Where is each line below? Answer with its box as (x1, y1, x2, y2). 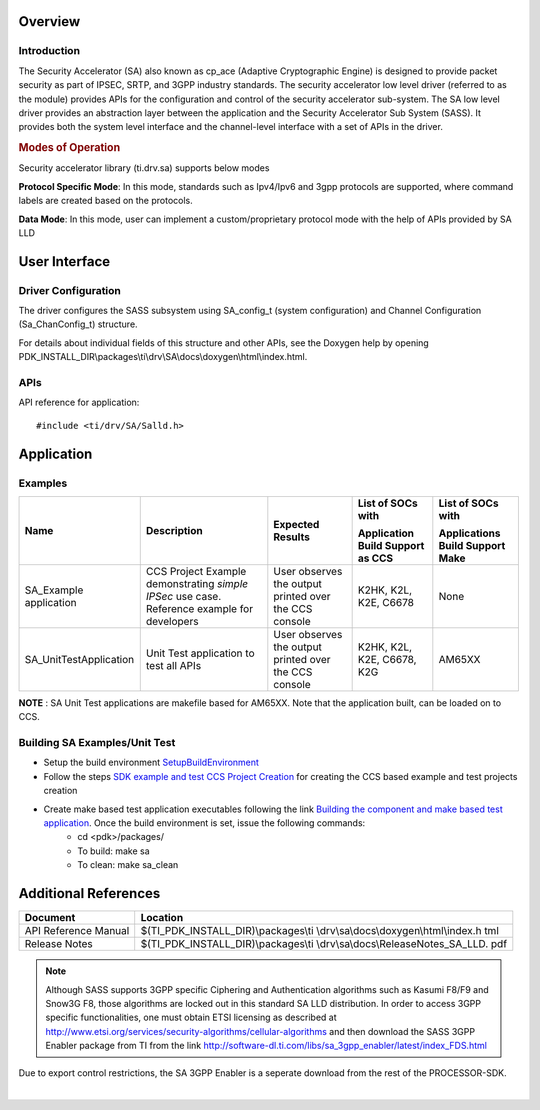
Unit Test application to (145, 646, 255, 660)
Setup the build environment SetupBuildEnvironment (43, 756, 260, 769)
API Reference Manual (24, 924, 130, 938)
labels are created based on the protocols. (18, 195, 194, 207)
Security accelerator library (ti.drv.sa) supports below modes (18, 162, 270, 174)
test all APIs (145, 658, 202, 672)
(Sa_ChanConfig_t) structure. (18, 318, 139, 330)
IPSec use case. (145, 589, 222, 603)
